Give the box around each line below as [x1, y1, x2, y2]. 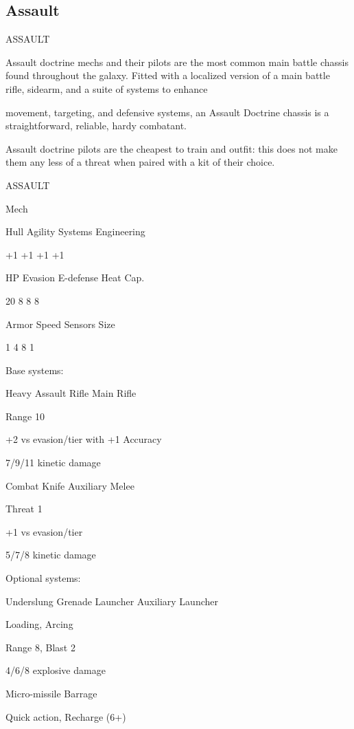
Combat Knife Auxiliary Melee [5, 478, 134, 492]
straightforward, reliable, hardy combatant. [5, 118, 187, 133]
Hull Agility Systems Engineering [5, 224, 145, 239]
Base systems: [5, 362, 64, 377]
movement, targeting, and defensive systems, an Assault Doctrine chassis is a [5, 105, 329, 119]
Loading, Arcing [5, 617, 73, 631]
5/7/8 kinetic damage [5, 547, 96, 562]
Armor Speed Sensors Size [5, 316, 115, 331]
